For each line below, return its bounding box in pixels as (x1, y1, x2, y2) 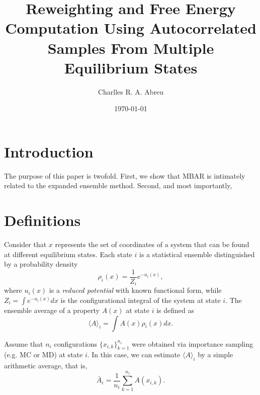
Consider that (4, 239, 47, 250)
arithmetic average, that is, (4, 360, 88, 371)
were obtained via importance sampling (132, 338, 253, 349)
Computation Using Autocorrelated (5, 18, 256, 38)
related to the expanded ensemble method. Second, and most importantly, (4, 180, 232, 191)
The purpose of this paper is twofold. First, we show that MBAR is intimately (4, 170, 245, 181)
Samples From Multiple (47, 37, 214, 58)
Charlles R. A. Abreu (98, 86, 164, 97)
